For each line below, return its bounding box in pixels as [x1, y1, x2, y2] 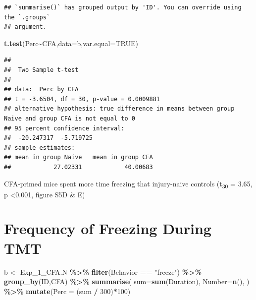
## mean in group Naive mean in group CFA [4, 154, 153, 161]
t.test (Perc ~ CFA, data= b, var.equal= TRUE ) [4, 38, 138, 48]
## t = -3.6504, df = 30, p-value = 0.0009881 [4, 95, 160, 103]
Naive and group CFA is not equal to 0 [4, 115, 135, 122]
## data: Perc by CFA [4, 86, 79, 93]
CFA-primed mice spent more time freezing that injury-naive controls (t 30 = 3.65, [4, 178, 253, 190]
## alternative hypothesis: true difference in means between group [4, 105, 235, 113]
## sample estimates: [4, 144, 75, 151]
